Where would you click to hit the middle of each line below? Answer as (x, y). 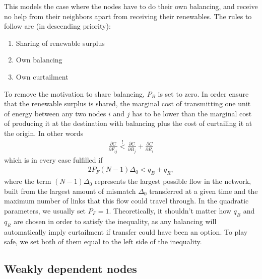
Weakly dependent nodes (71, 269)
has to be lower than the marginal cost (192, 113)
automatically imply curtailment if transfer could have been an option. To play (126, 231)
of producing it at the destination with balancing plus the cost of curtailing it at (128, 123)
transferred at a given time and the (204, 191)
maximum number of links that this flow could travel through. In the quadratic (126, 201)
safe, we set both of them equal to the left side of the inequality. (103, 241)
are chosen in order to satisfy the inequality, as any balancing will (115, 221)
